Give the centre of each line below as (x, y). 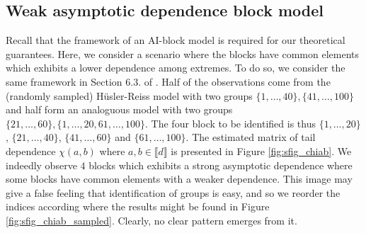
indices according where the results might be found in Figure (138, 206)
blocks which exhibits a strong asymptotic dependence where (221, 165)
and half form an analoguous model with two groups (119, 109)
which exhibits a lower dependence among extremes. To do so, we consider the (176, 68)
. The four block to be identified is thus (230, 123)
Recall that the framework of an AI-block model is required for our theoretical (176, 40)
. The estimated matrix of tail (251, 137)
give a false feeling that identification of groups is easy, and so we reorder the (173, 192)
